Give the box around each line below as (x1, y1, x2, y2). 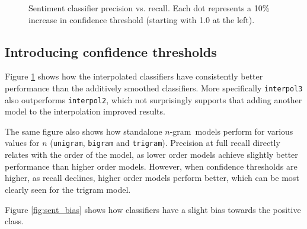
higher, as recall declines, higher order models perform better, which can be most (5, 171, 299, 184)
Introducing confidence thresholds (5, 42, 217, 61)
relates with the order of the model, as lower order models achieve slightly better (5, 148, 298, 161)
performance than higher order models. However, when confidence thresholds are (5, 160, 298, 172)
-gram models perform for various (170, 125, 293, 137)
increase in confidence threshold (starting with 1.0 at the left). (28, 13, 255, 26)
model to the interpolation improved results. (5, 105, 165, 117)
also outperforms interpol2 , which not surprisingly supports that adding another (5, 93, 302, 106)
